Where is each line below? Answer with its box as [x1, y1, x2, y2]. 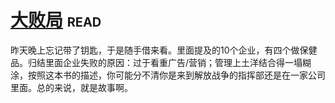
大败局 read [10, 9, 102, 32]
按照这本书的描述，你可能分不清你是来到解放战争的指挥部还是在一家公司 [27, 69, 326, 81]
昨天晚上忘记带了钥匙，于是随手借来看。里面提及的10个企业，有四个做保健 [10, 44, 318, 56]
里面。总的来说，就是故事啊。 [10, 81, 133, 93]
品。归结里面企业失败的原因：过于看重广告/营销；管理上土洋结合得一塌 [10, 56, 303, 68]
